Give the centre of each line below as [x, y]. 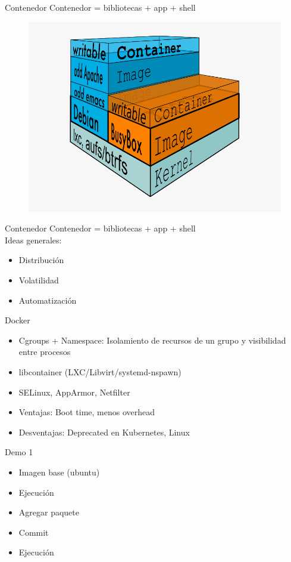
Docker [18, 320]
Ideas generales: [33, 240]
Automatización [48, 300]
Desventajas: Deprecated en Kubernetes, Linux [104, 432]
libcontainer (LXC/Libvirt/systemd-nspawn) [100, 371]
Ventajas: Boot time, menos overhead [87, 412]
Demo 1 [19, 452]
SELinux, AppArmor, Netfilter [74, 392]
